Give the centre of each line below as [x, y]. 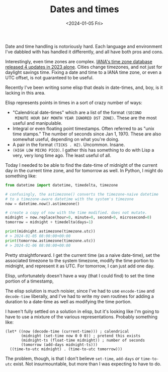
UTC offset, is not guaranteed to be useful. [50, 77]
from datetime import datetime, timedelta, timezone [62, 185]
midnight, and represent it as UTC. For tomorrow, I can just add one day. [80, 266]
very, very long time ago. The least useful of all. [62, 155]
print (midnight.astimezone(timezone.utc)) [50, 231]
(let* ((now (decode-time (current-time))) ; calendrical [67, 331]
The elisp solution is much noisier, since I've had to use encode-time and [80, 291]
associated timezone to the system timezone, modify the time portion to [80, 260]
